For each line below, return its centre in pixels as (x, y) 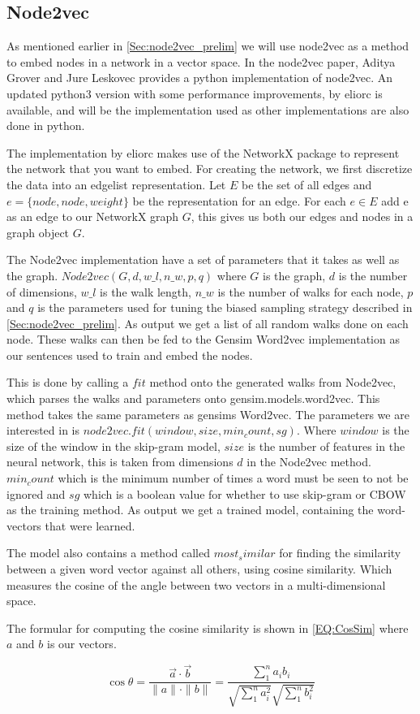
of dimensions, (42, 291)
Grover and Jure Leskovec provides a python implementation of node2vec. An (200, 78)
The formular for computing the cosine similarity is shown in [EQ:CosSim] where (208, 627)
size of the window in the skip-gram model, (114, 446)
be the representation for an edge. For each (239, 200)
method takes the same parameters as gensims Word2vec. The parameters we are (208, 414)
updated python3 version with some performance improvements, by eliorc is (195, 93)
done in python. (46, 125)
